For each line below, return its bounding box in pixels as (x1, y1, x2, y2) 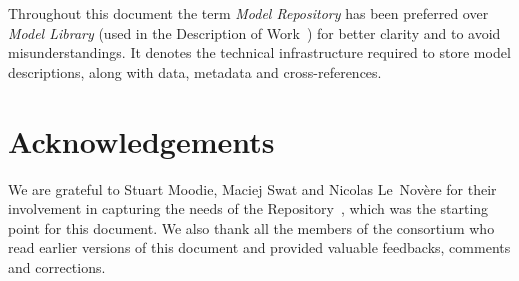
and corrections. (8, 256, 106, 277)
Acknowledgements (8, 120, 275, 161)
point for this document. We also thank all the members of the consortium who (8, 217, 495, 238)
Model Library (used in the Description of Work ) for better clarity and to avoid (8, 22, 501, 43)
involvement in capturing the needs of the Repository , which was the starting (8, 198, 489, 219)
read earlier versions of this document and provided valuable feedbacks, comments (8, 237, 511, 258)
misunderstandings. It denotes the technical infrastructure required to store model (8, 42, 511, 63)
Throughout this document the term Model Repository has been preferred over (8, 3, 489, 23)
